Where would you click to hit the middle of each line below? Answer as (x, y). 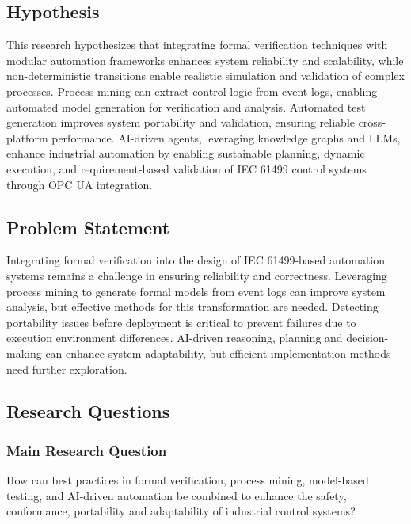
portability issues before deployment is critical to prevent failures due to (181, 322)
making (24, 353)
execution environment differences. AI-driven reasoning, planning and (175, 338)
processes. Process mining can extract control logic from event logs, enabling (192, 91)
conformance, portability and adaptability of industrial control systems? (181, 511)
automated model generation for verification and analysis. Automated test (186, 106)
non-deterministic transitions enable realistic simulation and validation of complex (205, 76)
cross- (372, 122)
